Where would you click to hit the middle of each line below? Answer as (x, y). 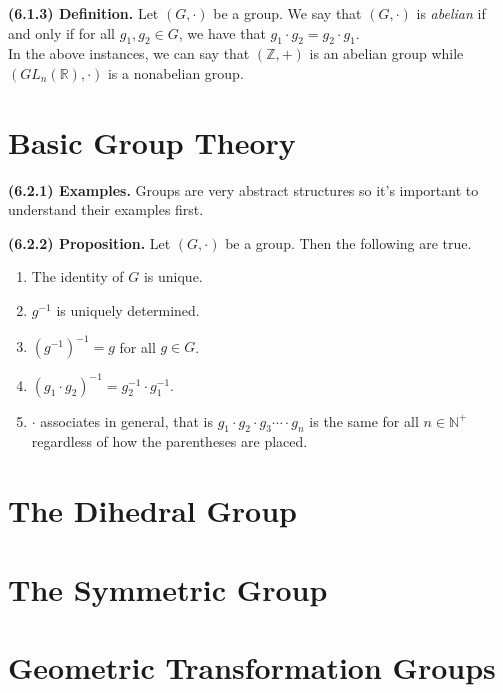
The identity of (77, 276)
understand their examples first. (106, 209)
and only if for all (62, 32)
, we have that (222, 32)
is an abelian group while (386, 53)
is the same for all (364, 420)
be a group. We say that (287, 13)
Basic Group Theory (152, 141)
